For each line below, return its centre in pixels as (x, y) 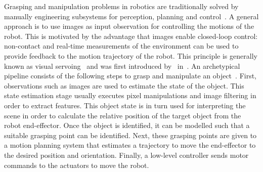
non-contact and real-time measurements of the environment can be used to (121, 46)
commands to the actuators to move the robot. (77, 165)
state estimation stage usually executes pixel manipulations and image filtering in (130, 95)
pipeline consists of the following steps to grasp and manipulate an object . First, (130, 76)
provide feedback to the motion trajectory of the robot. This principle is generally (131, 55)
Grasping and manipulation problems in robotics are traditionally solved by (121, 6)
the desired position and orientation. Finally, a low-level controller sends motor (126, 155)
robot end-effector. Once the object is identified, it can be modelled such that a (127, 125)
